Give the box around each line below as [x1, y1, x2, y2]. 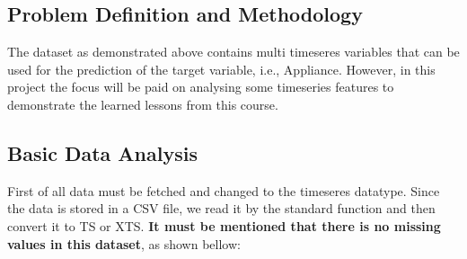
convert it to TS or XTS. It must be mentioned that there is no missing [7, 216, 441, 235]
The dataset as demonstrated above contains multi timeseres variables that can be [7, 42, 460, 61]
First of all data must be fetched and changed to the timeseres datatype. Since [7, 181, 440, 200]
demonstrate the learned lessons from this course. [7, 94, 278, 113]
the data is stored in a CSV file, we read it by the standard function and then [7, 199, 436, 218]
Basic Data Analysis [7, 138, 198, 166]
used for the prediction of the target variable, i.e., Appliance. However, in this [7, 59, 436, 78]
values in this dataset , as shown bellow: [7, 234, 241, 253]
